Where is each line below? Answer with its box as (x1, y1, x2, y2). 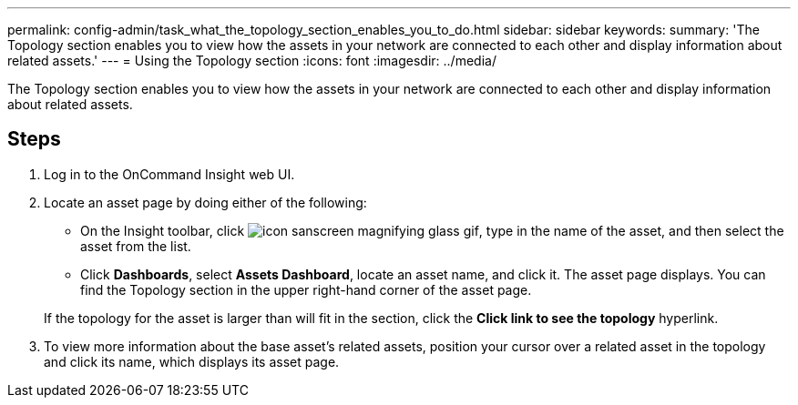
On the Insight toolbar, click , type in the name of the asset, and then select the (80, 222, 784, 238)
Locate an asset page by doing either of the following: (44, 194, 367, 210)
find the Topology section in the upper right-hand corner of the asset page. (80, 281, 532, 298)
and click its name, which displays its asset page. (44, 353, 340, 370)
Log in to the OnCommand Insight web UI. (44, 166, 295, 182)
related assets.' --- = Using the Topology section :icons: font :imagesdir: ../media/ (7, 53, 496, 68)
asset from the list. (80, 238, 191, 254)
